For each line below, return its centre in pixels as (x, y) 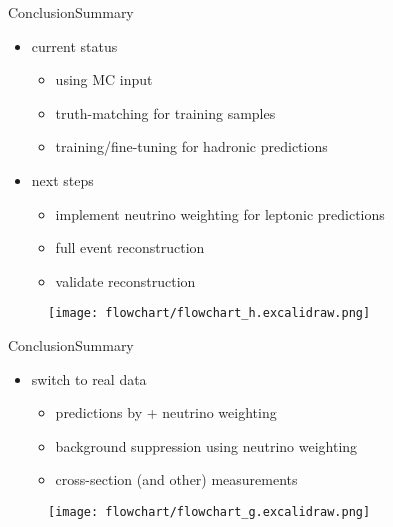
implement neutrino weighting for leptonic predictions (220, 213)
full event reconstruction (130, 247)
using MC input (104, 79)
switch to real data (89, 378)
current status (74, 45)
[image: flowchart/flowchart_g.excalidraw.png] (209, 511)
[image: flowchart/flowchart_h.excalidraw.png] (209, 313)
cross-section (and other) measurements (176, 479)
